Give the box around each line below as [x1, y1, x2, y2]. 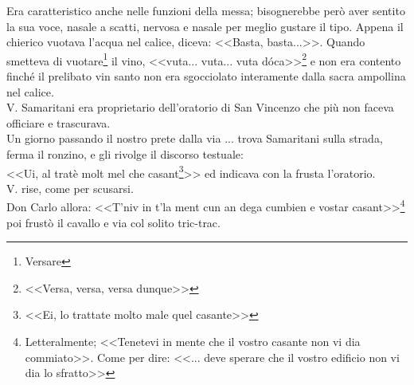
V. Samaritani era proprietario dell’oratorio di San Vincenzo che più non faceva [6, 99, 394, 116]
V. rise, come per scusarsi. [6, 179, 134, 196]
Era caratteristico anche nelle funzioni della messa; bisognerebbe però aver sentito [6, 2, 405, 18]
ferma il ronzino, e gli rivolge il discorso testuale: [6, 146, 244, 162]
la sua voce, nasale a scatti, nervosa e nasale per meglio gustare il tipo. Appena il [6, 18, 404, 34]
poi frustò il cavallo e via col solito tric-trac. [6, 214, 221, 230]
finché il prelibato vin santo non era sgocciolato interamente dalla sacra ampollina [6, 68, 406, 84]
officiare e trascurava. [6, 114, 111, 131]
